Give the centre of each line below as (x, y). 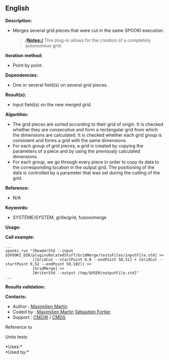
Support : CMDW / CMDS (39, 317)
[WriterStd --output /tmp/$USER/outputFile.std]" (86, 273)
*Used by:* (17, 352)
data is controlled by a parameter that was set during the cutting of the (86, 172)
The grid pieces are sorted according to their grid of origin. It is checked (88, 124)
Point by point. (28, 65)
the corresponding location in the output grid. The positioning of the (83, 167)
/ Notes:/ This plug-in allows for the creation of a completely (88, 40)
